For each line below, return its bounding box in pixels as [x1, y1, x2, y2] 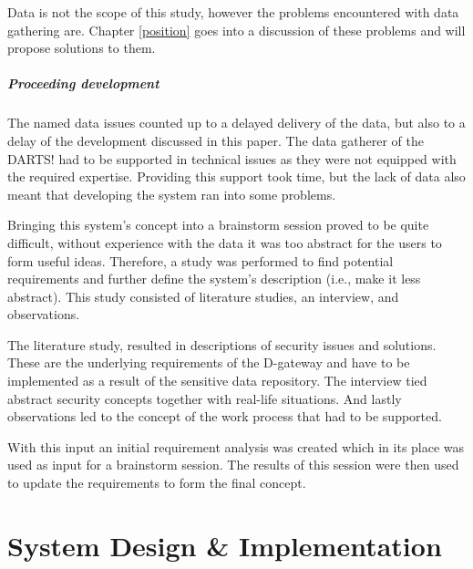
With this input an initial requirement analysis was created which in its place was [7, 437, 465, 456]
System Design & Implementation [7, 526, 442, 564]
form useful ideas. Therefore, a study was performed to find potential [7, 251, 394, 270]
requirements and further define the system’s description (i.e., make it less [7, 269, 421, 288]
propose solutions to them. [7, 38, 156, 57]
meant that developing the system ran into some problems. [7, 184, 336, 203]
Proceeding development [7, 74, 159, 93]
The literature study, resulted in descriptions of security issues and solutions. [7, 335, 437, 354]
